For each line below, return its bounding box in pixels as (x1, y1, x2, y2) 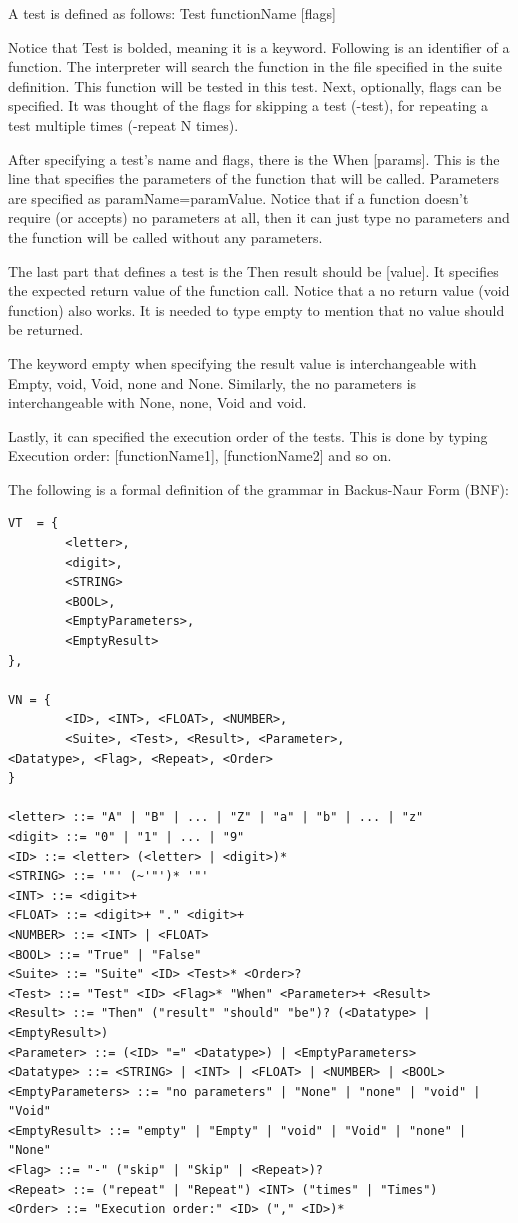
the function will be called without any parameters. (8, 226, 323, 247)
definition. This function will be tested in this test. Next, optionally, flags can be (8, 75, 502, 96)
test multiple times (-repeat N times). (8, 114, 239, 135)
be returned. (8, 319, 84, 340)
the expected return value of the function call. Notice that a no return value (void (8, 280, 510, 301)
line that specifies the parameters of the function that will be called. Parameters (8, 168, 500, 189)
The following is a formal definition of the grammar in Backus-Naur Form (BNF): (8, 478, 509, 499)
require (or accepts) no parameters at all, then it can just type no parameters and (8, 207, 510, 228)
